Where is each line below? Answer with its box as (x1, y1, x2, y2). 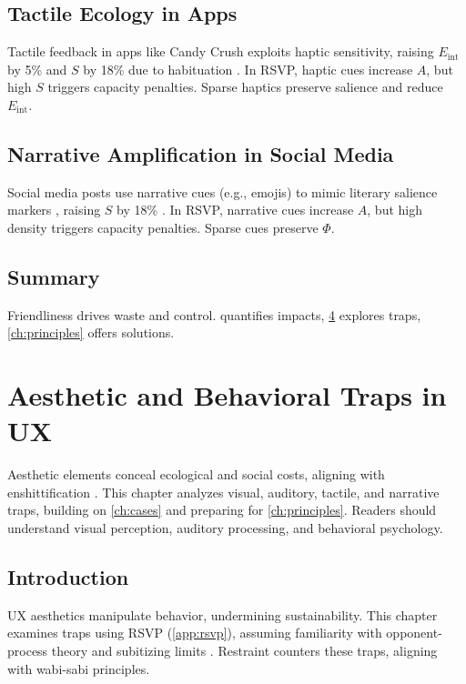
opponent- (386, 623, 442, 642)
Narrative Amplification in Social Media (7, 139, 394, 167)
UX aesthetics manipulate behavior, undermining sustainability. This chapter (7, 605, 438, 624)
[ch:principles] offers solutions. (7, 323, 175, 342)
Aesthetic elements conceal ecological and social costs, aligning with (7, 465, 385, 484)
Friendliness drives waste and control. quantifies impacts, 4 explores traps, (7, 305, 421, 324)
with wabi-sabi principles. (7, 659, 150, 678)
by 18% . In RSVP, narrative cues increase (116, 200, 354, 219)
